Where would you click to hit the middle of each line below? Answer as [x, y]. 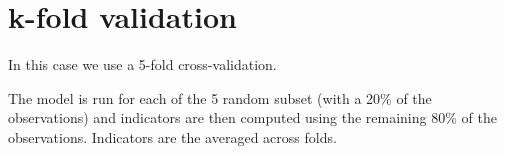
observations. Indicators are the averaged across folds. [172, 136]
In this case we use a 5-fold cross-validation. [142, 64]
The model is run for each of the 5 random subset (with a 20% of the [220, 97]
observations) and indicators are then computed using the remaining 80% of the [252, 117]
